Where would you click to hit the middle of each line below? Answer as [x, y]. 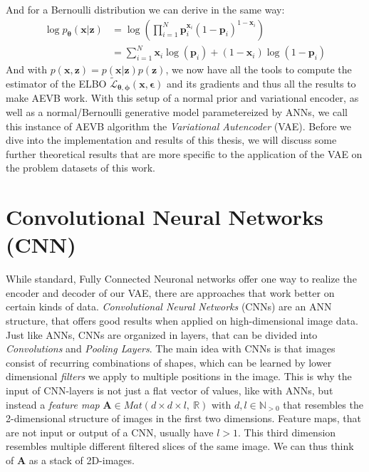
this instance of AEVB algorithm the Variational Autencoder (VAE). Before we [179, 126]
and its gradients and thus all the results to [261, 83]
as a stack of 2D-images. [82, 460]
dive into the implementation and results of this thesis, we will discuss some [171, 140]
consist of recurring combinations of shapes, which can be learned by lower [169, 362]
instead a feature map [53, 404]
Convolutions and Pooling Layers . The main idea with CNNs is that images [171, 348]
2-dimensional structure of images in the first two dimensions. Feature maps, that [184, 418]
